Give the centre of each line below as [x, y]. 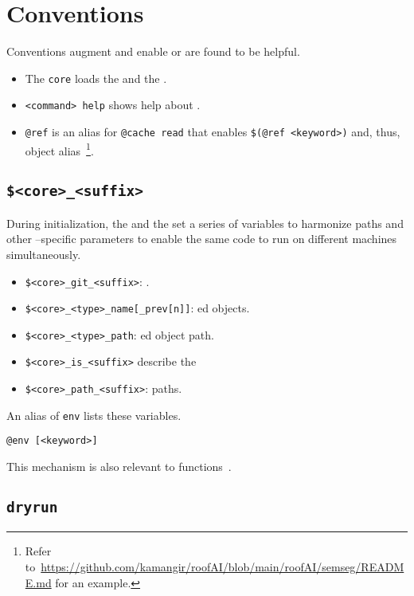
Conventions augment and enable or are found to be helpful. [153, 51]
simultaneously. [44, 254]
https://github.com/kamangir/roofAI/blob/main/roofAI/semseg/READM [223, 567]
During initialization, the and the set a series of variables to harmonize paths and [205, 223]
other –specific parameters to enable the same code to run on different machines [202, 239]
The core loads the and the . [96, 78]
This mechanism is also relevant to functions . [119, 467]
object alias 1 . [59, 149]
